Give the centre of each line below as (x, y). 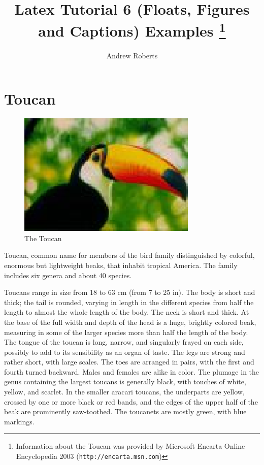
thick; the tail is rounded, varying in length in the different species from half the (129, 302)
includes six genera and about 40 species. (68, 275)
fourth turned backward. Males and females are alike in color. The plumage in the (132, 371)
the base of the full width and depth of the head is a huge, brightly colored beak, (130, 322)
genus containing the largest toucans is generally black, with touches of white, (125, 381)
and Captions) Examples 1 (132, 30)
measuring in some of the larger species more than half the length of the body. (126, 332)
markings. (19, 421)
